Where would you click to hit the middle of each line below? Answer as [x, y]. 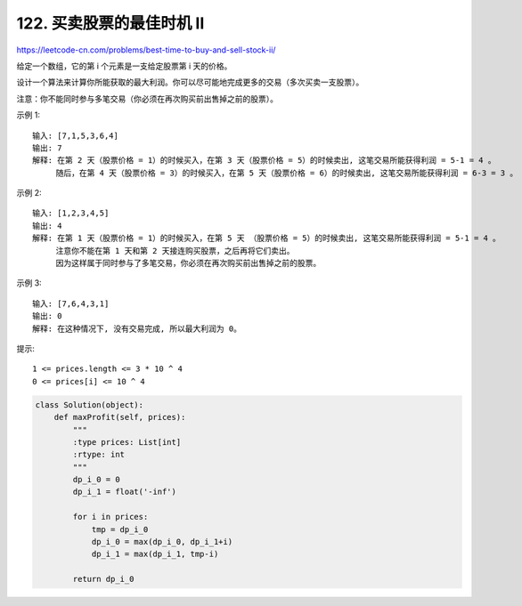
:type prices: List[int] [127, 442]
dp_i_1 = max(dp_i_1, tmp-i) [155, 554]
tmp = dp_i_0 [120, 529]
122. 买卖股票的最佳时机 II [110, 23]
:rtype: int [98, 455]
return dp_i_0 [103, 579]
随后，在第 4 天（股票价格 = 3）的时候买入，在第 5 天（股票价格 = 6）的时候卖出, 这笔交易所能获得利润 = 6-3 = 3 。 [287, 173]
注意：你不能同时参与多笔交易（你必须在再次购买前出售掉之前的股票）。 [147, 99]
